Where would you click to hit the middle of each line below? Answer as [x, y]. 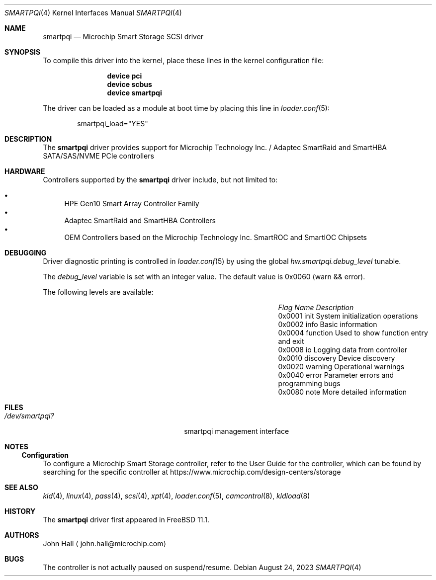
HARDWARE [25, 171]
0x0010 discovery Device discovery [337, 358]
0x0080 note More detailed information [343, 392]
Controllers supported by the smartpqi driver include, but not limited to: [160, 180]
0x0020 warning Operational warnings [341, 367]
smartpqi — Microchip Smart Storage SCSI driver [123, 37]
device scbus [130, 84]
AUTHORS [22, 535]
